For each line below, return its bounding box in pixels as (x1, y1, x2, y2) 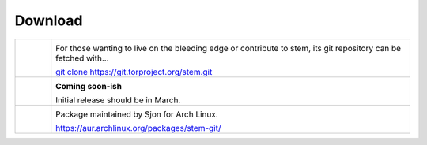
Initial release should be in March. (55, 95, 181, 106)
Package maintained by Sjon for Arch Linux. (55, 109, 219, 120)
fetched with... (55, 52, 110, 63)
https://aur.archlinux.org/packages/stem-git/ (55, 122, 221, 133)
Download (14, 12, 83, 29)
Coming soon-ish (55, 80, 123, 91)
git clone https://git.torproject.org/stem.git (55, 66, 213, 77)
